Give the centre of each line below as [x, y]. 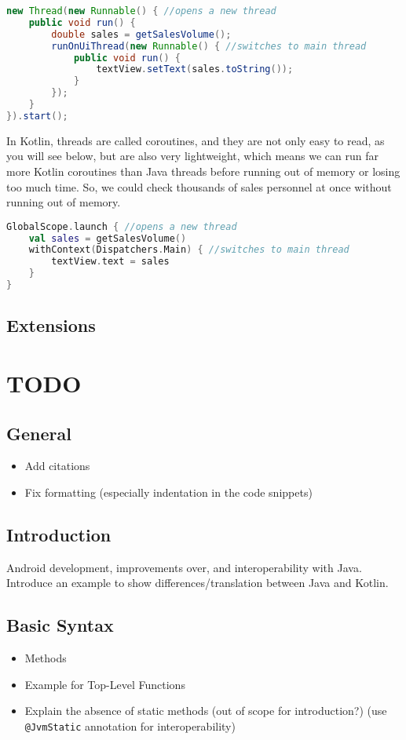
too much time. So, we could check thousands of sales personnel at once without [199, 186]
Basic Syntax [60, 625]
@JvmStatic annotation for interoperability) [130, 725]
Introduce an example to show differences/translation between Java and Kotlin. [198, 583]
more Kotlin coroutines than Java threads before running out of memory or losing [203, 171]
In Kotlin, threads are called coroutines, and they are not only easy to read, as [196, 140]
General [39, 433]
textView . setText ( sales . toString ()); [195, 69]
